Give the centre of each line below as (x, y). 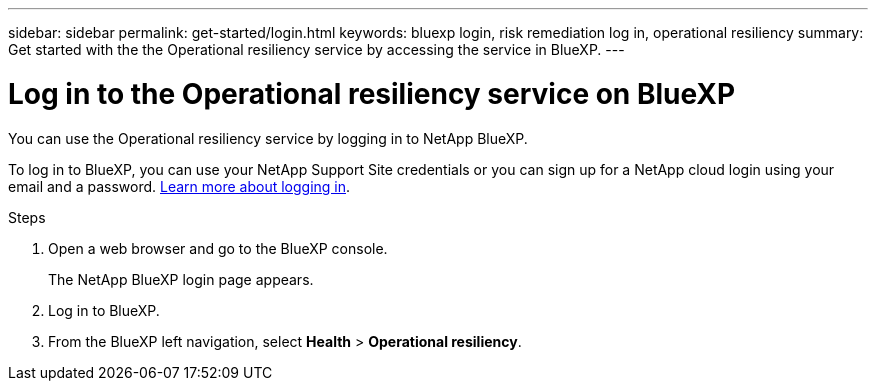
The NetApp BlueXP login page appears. (181, 279)
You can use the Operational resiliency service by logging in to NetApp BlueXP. (268, 138)
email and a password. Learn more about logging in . (179, 186)
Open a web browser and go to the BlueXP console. (218, 248)
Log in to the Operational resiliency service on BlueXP (372, 93)
